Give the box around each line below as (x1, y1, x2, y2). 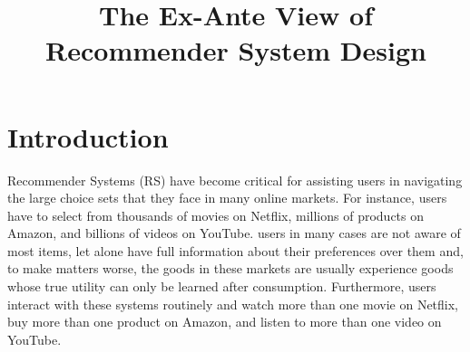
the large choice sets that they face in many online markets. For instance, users (7, 188, 447, 207)
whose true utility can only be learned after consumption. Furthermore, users (7, 277, 436, 296)
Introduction (7, 118, 169, 155)
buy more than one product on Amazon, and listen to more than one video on (7, 312, 442, 331)
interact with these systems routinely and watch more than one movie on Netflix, (7, 294, 458, 313)
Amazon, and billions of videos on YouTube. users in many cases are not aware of (7, 224, 461, 243)
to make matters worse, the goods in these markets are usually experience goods (7, 259, 454, 278)
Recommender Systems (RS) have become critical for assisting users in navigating (7, 170, 463, 189)
